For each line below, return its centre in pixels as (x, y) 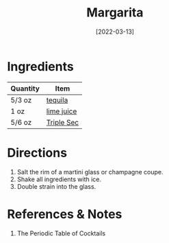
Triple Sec (63, 122)
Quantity (25, 89)
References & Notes (65, 214)
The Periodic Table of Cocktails (61, 233)
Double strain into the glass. (56, 186)
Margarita (115, 13)
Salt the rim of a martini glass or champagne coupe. (90, 172)
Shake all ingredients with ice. (59, 179)
